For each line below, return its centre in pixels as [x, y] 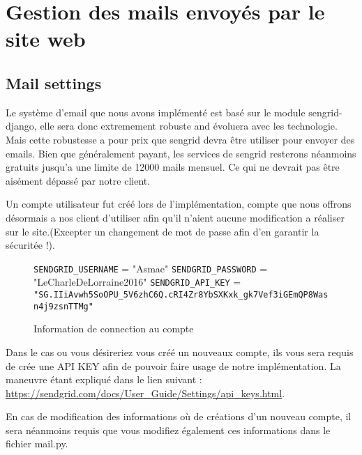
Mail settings [54, 83]
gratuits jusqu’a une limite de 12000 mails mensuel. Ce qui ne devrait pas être [173, 167]
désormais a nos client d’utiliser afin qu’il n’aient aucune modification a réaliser [175, 217]
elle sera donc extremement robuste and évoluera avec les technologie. [189, 126]
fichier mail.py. [37, 444]
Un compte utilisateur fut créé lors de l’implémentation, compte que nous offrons [179, 204]
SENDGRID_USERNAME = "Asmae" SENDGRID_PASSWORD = [151, 268]
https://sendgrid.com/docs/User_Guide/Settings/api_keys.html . [145, 393]
